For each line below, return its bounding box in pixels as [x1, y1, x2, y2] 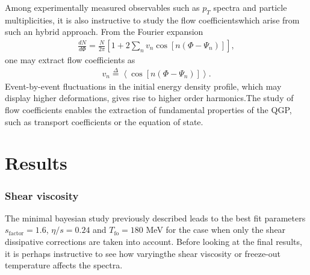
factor [8, 230, 24, 236]
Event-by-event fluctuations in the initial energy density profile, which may [5, 79, 282, 92]
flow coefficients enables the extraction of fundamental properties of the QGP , [5, 104, 292, 116]
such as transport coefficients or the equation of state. [5, 115, 203, 128]
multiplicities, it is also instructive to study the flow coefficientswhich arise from [5, 13, 300, 26]
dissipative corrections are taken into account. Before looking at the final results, [5, 235, 302, 248]
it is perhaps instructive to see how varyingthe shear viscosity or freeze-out [5, 247, 281, 259]
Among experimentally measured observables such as [5, 1, 200, 13]
